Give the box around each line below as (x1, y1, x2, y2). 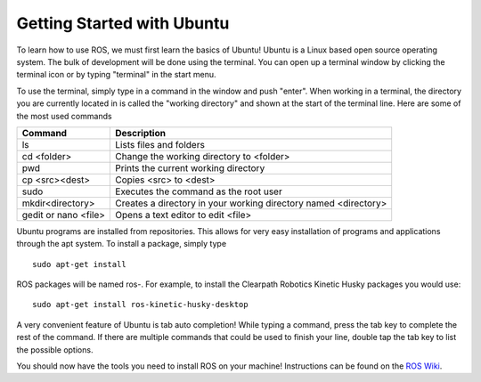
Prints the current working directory (115, 161, 265, 174)
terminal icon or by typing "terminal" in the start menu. (16, 69, 217, 80)
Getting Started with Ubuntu (16, 13, 230, 33)
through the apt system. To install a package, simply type (16, 239, 227, 249)
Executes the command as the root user (115, 185, 282, 198)
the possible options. (16, 344, 94, 355)
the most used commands (16, 110, 112, 121)
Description (115, 126, 167, 139)
